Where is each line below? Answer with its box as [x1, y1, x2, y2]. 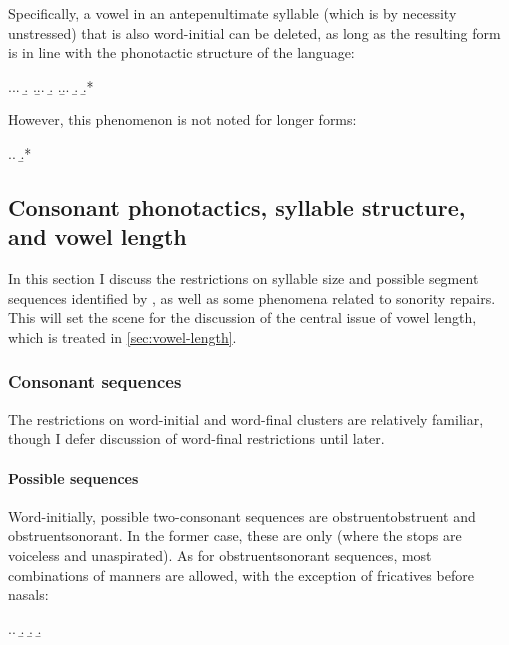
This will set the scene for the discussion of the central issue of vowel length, [8, 307, 477, 328]
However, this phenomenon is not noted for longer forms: [8, 109, 357, 130]
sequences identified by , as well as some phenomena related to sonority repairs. [8, 287, 496, 308]
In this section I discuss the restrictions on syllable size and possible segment [8, 268, 479, 289]
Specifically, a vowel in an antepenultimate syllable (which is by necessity [8, 3, 457, 23]
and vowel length [8, 221, 187, 252]
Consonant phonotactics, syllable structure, [8, 191, 466, 222]
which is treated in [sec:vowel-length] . [8, 326, 237, 347]
